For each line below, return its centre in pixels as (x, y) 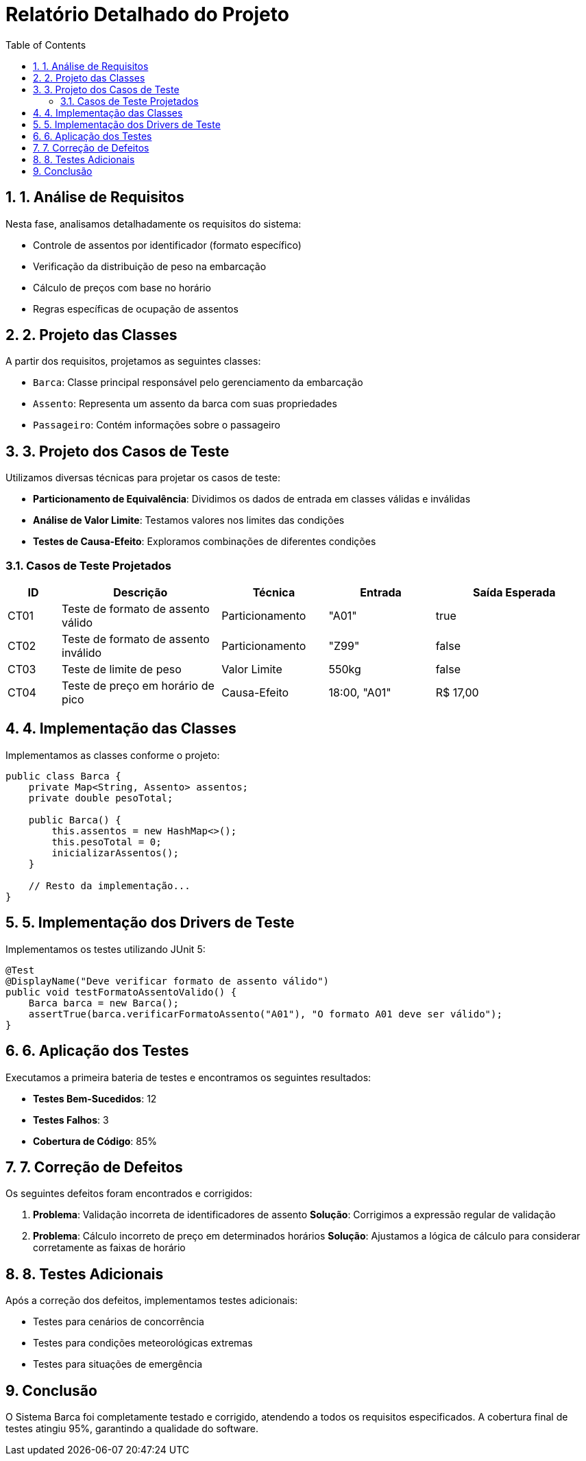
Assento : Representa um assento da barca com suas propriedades (185, 404)
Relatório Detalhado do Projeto (147, 14)
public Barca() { (75, 820)
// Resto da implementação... (109, 885)
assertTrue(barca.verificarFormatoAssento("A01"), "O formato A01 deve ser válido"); (265, 1014)
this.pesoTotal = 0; (107, 842)
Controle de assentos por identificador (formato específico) (167, 245)
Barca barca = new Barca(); (103, 1003)
